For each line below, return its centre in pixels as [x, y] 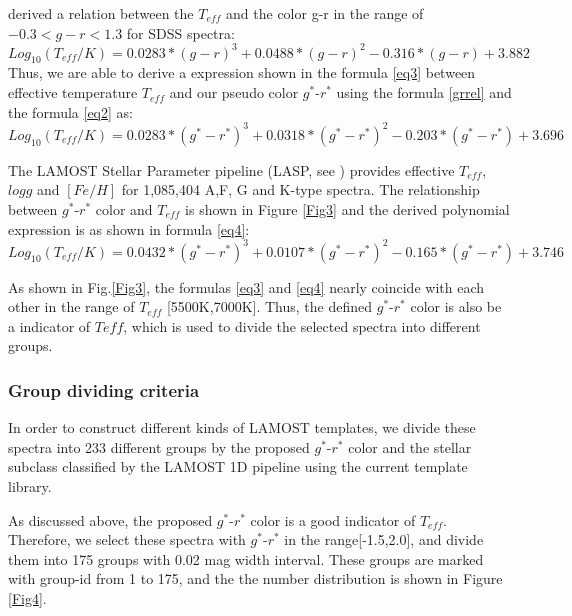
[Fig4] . [27, 597]
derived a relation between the [101, 13]
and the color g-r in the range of [325, 13]
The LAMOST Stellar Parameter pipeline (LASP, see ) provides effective [231, 169]
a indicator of [49, 325]
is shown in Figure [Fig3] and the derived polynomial [347, 208]
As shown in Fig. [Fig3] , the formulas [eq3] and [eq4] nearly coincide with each [246, 286]
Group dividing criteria [104, 389]
